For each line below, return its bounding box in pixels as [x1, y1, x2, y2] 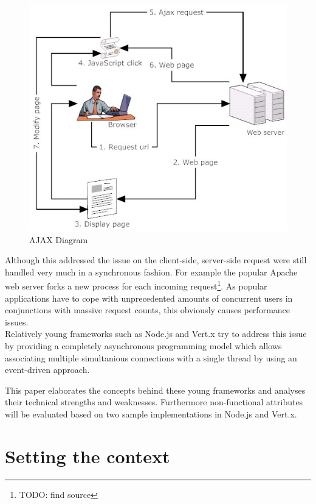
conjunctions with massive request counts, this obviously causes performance [5, 303, 290, 316]
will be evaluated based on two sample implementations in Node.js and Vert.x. [5, 407, 297, 420]
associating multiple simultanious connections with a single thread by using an [5, 351, 297, 364]
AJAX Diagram [29, 233, 88, 246]
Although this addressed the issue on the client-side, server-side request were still [5, 254, 307, 266]
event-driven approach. [5, 363, 90, 376]
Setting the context [5, 443, 170, 468]
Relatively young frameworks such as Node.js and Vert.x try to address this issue [5, 327, 307, 340]
